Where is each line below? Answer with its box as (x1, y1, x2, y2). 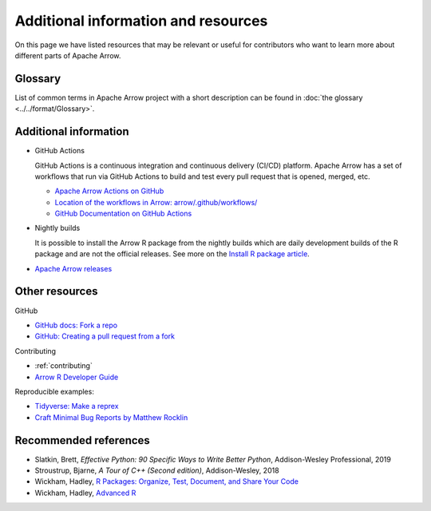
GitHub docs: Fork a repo (34, 320, 118, 330)
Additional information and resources (14, 12, 268, 30)
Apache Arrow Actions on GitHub (54, 186, 164, 196)
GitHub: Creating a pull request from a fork (34, 331, 176, 341)
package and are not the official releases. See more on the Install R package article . (34, 249, 310, 259)
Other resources (14, 284, 98, 299)
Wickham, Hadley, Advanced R (34, 488, 136, 497)
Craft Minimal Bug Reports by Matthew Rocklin (34, 412, 188, 422)
